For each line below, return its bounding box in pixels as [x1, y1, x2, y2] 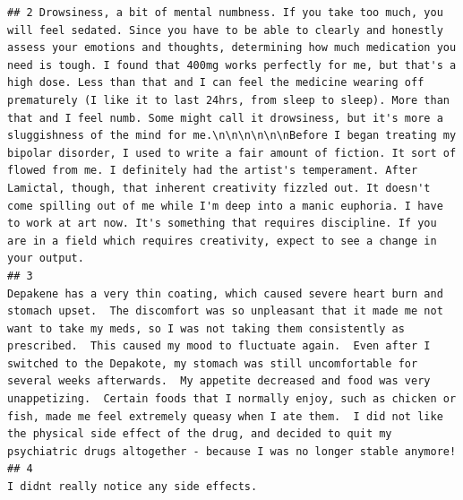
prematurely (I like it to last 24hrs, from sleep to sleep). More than [7, 93, 450, 107]
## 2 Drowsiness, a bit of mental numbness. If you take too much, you [7, 6, 443, 19]
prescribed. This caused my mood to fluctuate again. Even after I [7, 340, 431, 353]
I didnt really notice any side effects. [7, 480, 258, 494]
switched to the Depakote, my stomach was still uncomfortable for [7, 357, 418, 370]
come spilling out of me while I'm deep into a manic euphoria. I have [7, 199, 443, 212]
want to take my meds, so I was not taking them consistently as [7, 322, 405, 335]
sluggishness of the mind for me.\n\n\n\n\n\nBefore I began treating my [7, 129, 457, 142]
